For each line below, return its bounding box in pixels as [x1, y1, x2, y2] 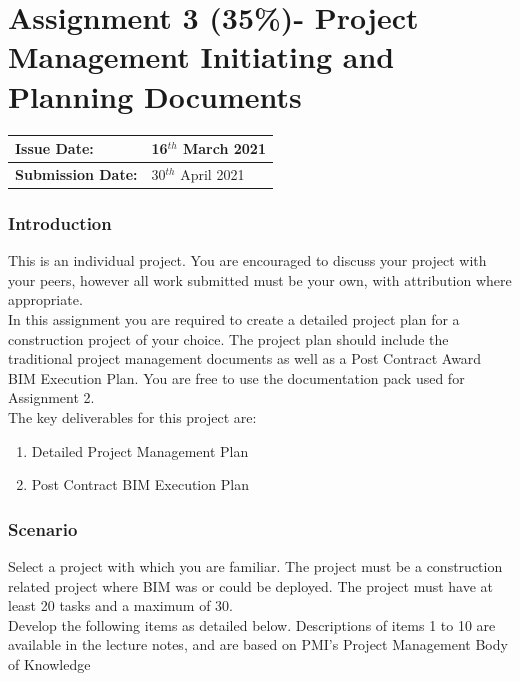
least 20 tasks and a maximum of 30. [8, 595, 233, 616]
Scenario [8, 516, 78, 541]
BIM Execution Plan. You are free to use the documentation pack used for [8, 367, 465, 388]
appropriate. [8, 289, 83, 310]
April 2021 [180, 163, 245, 184]
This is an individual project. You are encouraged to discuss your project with [8, 250, 487, 271]
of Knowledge [8, 653, 91, 674]
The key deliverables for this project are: [8, 406, 257, 427]
